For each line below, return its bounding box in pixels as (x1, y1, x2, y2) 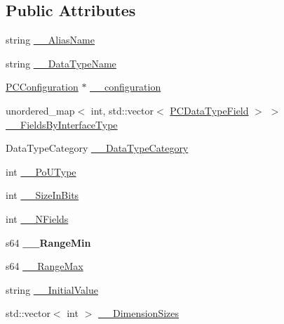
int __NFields (6, 211, 69, 226)
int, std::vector (90, 103, 154, 117)
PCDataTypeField (170, 103, 249, 117)
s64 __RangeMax (6, 259, 83, 273)
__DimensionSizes (97, 306, 180, 320)
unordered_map (6, 103, 75, 117)
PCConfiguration (6, 79, 79, 94)
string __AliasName (6, 32, 95, 47)
